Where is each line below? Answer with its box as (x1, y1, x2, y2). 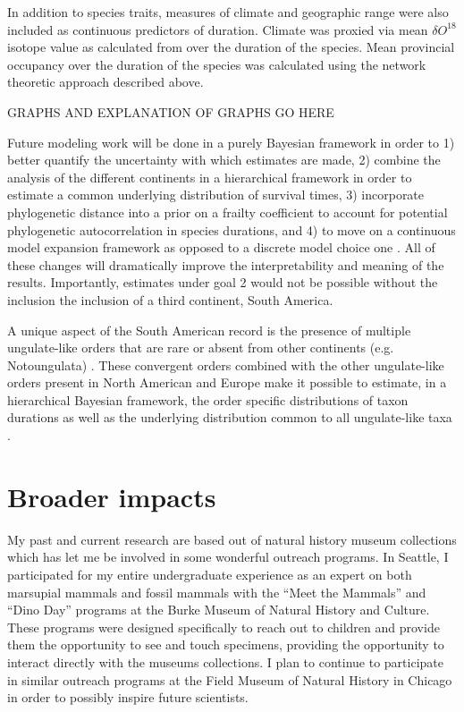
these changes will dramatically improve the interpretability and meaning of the (7, 255, 444, 274)
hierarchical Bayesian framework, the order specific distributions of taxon (7, 390, 409, 409)
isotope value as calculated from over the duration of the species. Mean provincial (7, 38, 455, 56)
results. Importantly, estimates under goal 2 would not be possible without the (7, 273, 438, 292)
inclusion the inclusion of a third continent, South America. (7, 290, 333, 309)
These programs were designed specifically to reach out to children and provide (7, 617, 440, 636)
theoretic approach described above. (7, 72, 204, 91)
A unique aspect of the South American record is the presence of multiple (7, 320, 411, 339)
